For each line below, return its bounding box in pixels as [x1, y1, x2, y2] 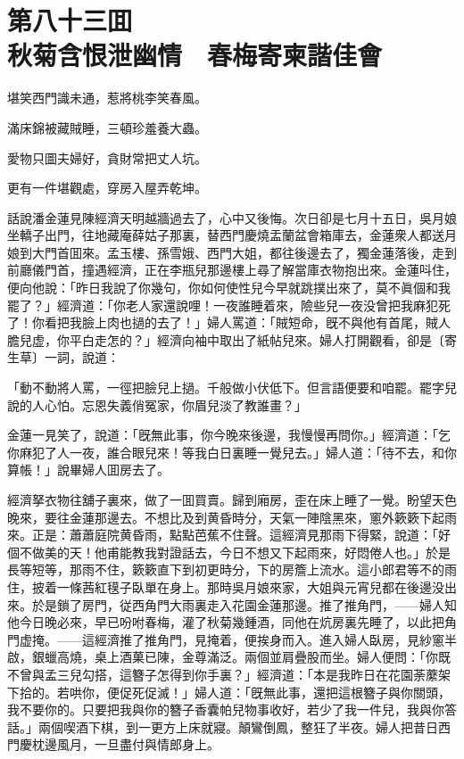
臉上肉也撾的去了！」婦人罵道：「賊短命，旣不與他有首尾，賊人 [81, 313, 451, 332]
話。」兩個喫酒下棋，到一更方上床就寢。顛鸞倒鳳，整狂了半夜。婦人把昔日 [7, 717, 438, 736]
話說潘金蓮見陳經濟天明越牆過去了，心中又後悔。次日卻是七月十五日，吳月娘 [7, 208, 457, 227]
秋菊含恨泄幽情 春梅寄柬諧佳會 [7, 37, 383, 73]
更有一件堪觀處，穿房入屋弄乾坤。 [7, 178, 207, 197]
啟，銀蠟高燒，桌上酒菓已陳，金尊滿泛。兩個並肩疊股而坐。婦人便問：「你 [7, 648, 438, 666]
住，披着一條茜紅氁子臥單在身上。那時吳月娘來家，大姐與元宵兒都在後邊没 [7, 577, 444, 596]
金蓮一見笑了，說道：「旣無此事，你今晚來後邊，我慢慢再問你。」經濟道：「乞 [7, 425, 451, 444]
